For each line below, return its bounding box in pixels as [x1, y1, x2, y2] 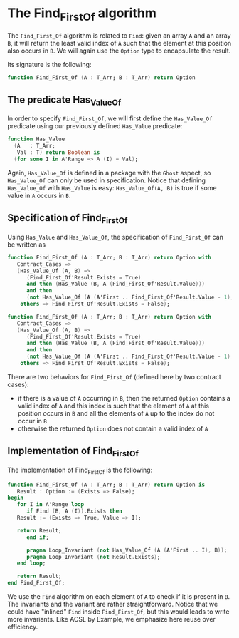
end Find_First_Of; [7, 580, 65, 587]
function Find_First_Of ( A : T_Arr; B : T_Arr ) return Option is [7, 481, 205, 488]
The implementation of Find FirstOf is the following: [7, 465, 153, 475]
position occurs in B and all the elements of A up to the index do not [17, 408, 215, 418]
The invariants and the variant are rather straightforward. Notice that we [7, 600, 218, 609]
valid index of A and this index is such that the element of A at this [17, 401, 210, 410]
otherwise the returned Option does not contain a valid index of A [17, 424, 208, 433]
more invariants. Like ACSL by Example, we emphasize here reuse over [7, 615, 216, 624]
